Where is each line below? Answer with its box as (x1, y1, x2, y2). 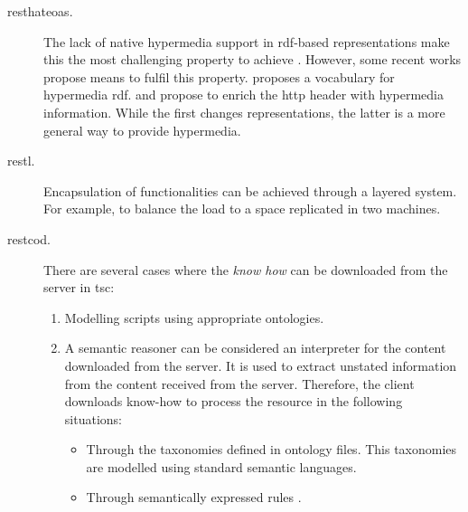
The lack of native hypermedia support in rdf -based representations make (43, 32, 450, 51)
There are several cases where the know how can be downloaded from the (43, 260, 448, 279)
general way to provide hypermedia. (43, 120, 241, 139)
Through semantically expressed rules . (86, 488, 302, 507)
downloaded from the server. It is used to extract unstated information (64, 356, 457, 375)
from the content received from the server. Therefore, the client (64, 374, 415, 393)
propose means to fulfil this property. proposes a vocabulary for (43, 67, 395, 86)
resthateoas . (7, 2, 73, 20)
